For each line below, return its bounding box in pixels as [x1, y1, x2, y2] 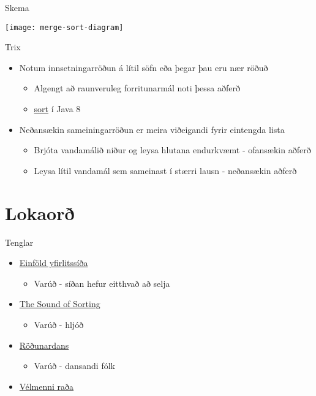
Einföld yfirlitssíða [19, 256, 88, 269]
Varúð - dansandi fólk [34, 359, 115, 372]
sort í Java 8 [34, 102, 81, 115]
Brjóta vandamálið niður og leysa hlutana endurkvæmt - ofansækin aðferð [34, 143, 311, 156]
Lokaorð [5, 200, 75, 225]
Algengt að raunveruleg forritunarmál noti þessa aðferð [34, 82, 241, 94]
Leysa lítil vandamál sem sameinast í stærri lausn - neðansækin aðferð [34, 164, 297, 177]
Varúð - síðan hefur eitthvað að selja [34, 276, 170, 289]
